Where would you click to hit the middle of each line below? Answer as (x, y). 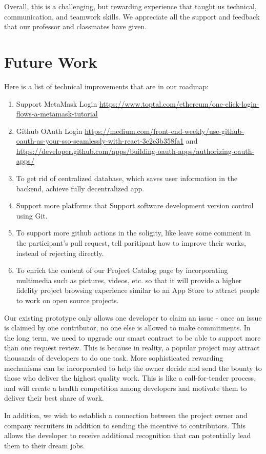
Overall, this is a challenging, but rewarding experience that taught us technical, (130, 6)
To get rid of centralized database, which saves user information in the (127, 178)
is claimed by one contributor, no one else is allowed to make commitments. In (127, 328)
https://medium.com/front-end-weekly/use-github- (165, 131)
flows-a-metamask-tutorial (57, 114)
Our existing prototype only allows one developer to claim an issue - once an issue (133, 317)
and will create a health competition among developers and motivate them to (126, 388)
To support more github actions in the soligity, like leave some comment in (134, 233)
